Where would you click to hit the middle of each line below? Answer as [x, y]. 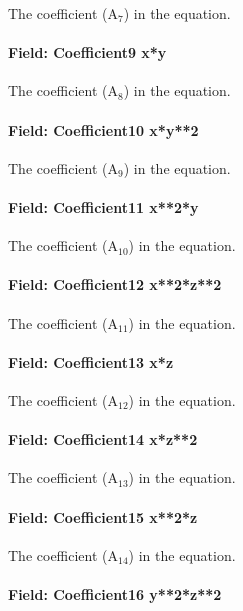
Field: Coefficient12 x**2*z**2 [115, 284]
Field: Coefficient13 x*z [91, 361]
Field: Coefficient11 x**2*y [103, 206]
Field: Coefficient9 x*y [87, 52]
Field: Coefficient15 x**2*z [103, 516]
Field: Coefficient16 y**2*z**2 [115, 593]
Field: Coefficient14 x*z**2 [103, 439]
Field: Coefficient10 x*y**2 [103, 129]
